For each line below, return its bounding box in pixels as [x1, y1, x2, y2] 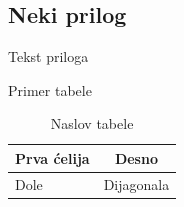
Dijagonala [103, 173, 170, 194]
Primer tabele [8, 79, 92, 100]
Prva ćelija [15, 147, 90, 168]
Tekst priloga [8, 46, 89, 67]
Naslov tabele [50, 113, 134, 134]
